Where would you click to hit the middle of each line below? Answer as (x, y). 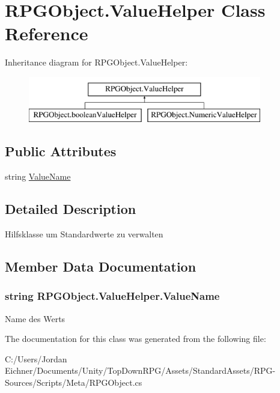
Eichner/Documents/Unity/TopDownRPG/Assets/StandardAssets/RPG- (140, 370)
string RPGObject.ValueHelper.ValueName (112, 296)
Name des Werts (35, 318)
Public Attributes (61, 151)
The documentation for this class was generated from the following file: (135, 339)
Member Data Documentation (101, 267)
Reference (47, 33)
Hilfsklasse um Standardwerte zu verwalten (84, 234)
